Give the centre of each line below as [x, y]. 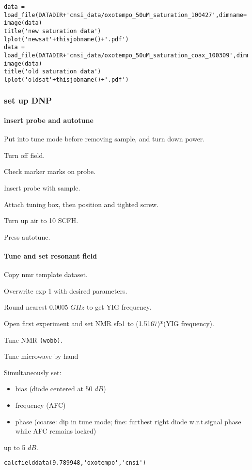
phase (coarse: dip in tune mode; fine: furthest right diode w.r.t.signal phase [128, 421]
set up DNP [28, 100]
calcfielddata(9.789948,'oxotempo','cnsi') [75, 463]
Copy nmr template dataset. [46, 274]
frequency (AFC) [40, 405]
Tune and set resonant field [50, 255]
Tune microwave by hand [41, 356]
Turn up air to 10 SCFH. [41, 220]
